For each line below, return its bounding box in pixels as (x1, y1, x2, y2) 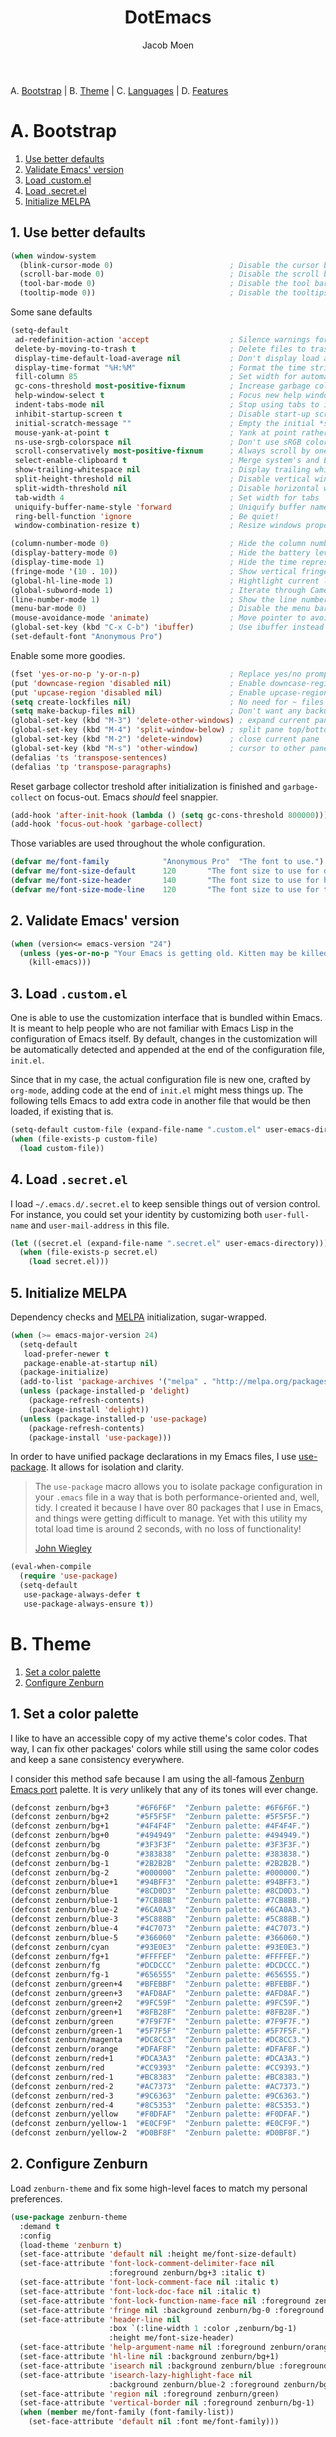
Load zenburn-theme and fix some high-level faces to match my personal (10, 2182, 308, 2194)
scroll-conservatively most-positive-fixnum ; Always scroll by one (14, 446, 329, 456)
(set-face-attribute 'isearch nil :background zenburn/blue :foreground (19, 2361, 329, 2371)
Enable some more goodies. (10, 649, 126, 661)
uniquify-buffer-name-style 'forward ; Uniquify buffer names (14, 502, 333, 512)
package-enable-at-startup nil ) (23, 1358, 159, 1368)
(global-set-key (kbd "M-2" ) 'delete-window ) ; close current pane (10, 734, 320, 745)
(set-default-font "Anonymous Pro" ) (10, 632, 163, 642)
